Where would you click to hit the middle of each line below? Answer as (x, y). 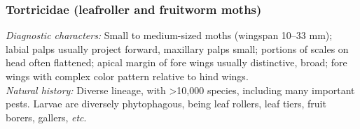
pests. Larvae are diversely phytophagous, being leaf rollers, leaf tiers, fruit (166, 104)
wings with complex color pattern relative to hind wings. (127, 76)
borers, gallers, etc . (46, 117)
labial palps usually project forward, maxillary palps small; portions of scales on (177, 48)
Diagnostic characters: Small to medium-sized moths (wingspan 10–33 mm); (169, 35)
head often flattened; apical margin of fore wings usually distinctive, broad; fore (176, 62)
